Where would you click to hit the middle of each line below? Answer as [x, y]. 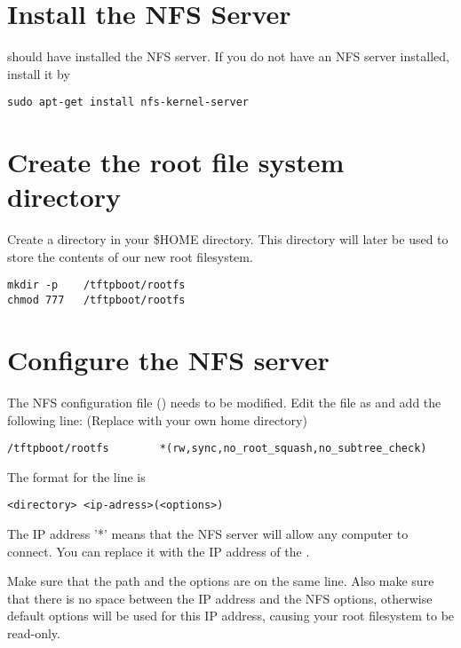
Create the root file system [176, 162]
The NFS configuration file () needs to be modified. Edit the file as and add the [224, 402]
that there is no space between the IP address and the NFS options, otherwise [220, 598]
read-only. [34, 632]
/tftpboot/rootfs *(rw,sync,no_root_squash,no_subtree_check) [217, 449]
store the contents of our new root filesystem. [130, 256]
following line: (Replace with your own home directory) [157, 419]
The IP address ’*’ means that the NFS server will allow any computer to [208, 533]
